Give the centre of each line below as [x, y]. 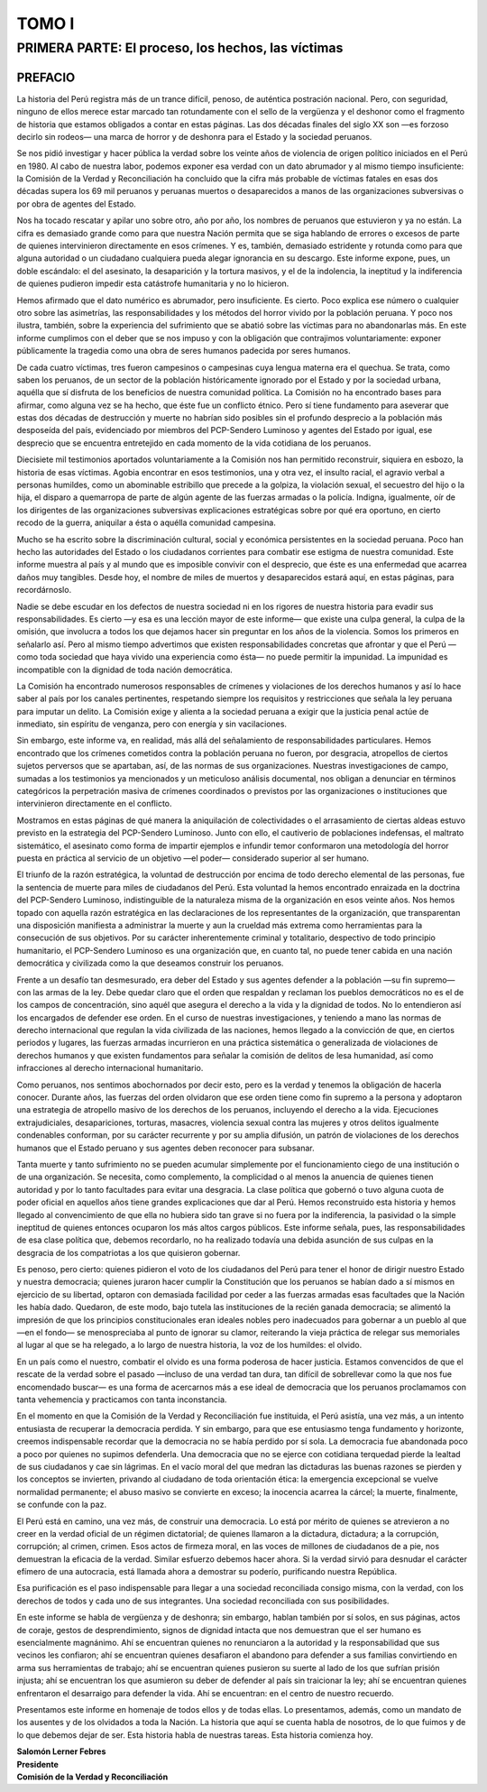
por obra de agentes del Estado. [77, 204]
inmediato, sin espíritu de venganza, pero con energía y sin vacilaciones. [152, 724]
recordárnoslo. [44, 590]
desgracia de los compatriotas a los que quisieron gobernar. [129, 1252]
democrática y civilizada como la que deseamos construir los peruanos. [150, 963]
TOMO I [46, 23]
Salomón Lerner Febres [61, 1751]
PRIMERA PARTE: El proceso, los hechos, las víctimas [180, 48]
